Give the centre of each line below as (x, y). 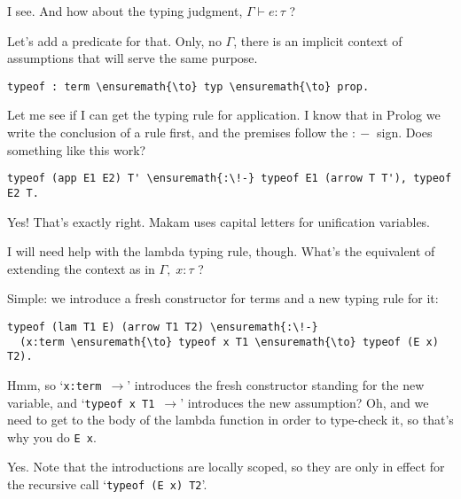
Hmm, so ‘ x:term (55, 384)
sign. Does (404, 133)
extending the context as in (81, 268)
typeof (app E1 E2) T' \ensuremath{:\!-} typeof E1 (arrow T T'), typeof (230, 179)
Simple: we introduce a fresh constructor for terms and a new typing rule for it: (223, 298)
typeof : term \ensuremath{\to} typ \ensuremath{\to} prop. (188, 86)
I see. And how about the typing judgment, (125, 11)
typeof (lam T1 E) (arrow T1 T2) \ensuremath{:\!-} (163, 327)
